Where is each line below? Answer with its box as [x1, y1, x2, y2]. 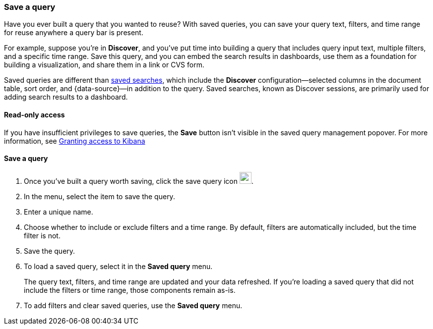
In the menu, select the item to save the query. [24, 192, 175, 201]
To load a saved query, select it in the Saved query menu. [24, 262, 213, 271]
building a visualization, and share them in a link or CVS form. [4, 60, 204, 69]
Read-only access [4, 110, 65, 119]
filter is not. [24, 231, 61, 240]
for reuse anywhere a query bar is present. [4, 28, 143, 37]
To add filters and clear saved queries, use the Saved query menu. [24, 301, 243, 310]
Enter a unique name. [24, 207, 93, 216]
